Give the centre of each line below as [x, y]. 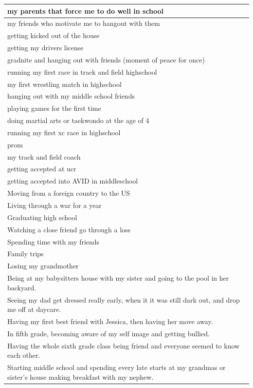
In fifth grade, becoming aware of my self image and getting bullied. [108, 333]
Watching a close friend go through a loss [69, 229]
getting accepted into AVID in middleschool [73, 181]
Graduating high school [42, 217]
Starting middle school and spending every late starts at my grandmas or [117, 367]
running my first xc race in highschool [64, 132]
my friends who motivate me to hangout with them [84, 23]
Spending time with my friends [54, 241]
